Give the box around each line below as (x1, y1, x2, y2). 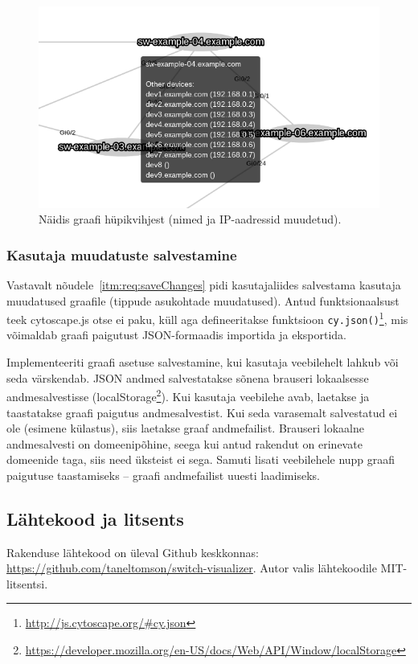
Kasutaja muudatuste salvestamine (6, 244, 237, 264)
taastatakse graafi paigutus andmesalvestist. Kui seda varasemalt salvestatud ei (6, 404, 398, 420)
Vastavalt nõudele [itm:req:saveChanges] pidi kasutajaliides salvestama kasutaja (6, 276, 401, 293)
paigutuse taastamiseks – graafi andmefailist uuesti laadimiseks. (6, 466, 320, 483)
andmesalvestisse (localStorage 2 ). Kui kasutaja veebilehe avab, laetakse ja (6, 386, 370, 404)
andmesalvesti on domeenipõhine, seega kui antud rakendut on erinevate (6, 435, 363, 452)
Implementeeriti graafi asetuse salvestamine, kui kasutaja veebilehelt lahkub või (6, 354, 399, 371)
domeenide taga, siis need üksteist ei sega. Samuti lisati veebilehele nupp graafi (6, 451, 395, 468)
